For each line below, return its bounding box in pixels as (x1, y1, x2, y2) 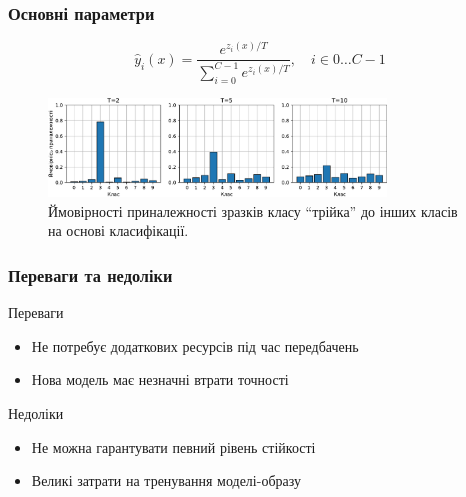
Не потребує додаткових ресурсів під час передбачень (31, 335, 359, 356)
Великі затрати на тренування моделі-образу (31, 470, 301, 491)
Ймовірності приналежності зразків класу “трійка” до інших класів (48, 200, 458, 221)
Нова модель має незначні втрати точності (31, 369, 289, 390)
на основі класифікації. (48, 220, 189, 241)
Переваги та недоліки (8, 262, 173, 287)
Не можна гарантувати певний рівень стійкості (31, 436, 316, 457)
